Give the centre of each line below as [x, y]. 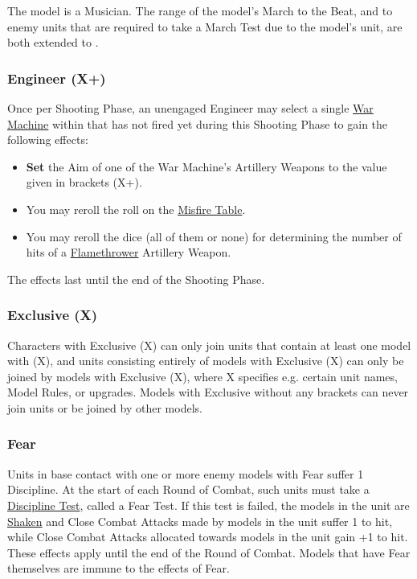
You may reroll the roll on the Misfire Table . [136, 209]
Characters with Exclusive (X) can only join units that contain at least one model [209, 345]
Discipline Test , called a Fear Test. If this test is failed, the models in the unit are [208, 505]
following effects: [48, 140]
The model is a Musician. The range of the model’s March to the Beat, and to [200, 10]
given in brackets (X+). [84, 182]
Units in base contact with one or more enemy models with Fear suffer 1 [186, 473]
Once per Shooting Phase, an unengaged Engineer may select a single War [190, 108]
